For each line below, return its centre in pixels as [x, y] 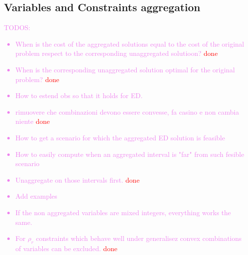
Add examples [36, 196]
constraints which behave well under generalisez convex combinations [139, 238]
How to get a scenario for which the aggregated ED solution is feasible [120, 137]
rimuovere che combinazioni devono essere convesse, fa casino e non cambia [127, 111]
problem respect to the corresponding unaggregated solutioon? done [116, 53]
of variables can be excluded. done [66, 248]
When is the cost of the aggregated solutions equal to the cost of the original [130, 43]
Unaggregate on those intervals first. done [77, 179]
